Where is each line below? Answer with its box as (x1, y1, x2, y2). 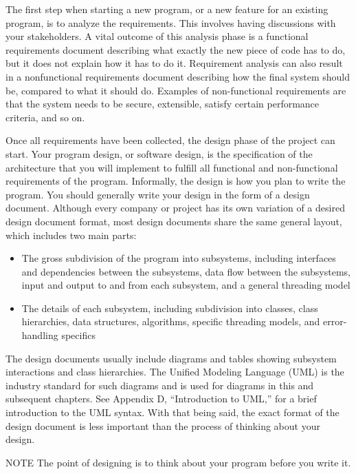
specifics (61, 328, 96, 342)
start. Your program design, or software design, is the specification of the (5, 146, 313, 161)
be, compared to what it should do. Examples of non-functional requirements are (5, 83, 346, 97)
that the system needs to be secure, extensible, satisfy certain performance (5, 96, 320, 111)
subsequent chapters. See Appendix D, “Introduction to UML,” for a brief (5, 391, 317, 406)
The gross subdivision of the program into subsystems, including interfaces (21, 251, 336, 265)
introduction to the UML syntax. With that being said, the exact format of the (5, 405, 340, 420)
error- (323, 314, 347, 329)
